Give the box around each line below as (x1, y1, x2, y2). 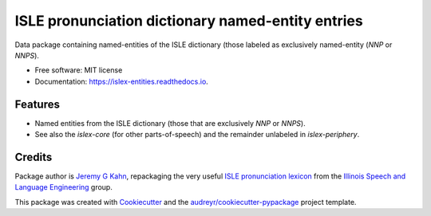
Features (14, 97, 60, 111)
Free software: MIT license (34, 65, 123, 75)
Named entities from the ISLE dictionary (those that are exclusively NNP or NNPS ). (34, 118, 306, 128)
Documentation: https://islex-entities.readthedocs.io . (34, 77, 209, 86)
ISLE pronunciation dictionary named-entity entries (14, 12, 363, 29)
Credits (14, 150, 53, 163)
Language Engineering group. (14, 183, 113, 192)
